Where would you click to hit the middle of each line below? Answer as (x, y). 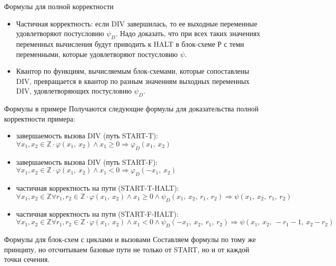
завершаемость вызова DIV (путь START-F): (87, 161)
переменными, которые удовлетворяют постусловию (97, 54)
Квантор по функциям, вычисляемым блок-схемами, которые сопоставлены (133, 71)
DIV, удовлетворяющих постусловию (74, 91)
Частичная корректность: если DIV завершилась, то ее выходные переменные (137, 23)
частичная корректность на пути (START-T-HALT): (97, 188)
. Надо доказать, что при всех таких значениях (188, 33)
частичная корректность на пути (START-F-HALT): (97, 213)
